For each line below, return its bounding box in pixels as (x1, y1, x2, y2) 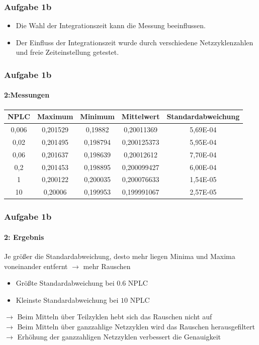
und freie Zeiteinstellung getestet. (16, 47, 119, 57)
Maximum (37, 111, 73, 122)
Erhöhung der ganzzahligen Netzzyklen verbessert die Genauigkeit (17, 331, 221, 341)
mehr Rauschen (83, 261, 131, 271)
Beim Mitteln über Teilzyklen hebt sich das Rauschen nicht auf (17, 311, 212, 322)
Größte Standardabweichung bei (16, 278, 115, 288)
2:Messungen (4, 90, 50, 100)
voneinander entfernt (4, 261, 68, 271)
